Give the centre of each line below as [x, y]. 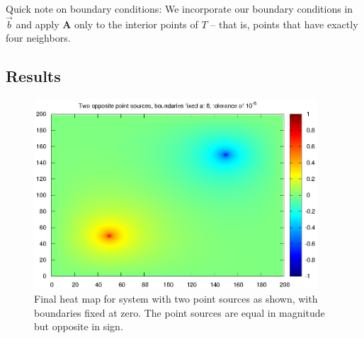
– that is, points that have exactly [284, 24]
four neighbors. [38, 38]
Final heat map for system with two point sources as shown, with [176, 299]
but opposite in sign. [79, 326]
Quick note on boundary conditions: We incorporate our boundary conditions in [180, 8]
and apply [38, 24]
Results [33, 76]
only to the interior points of [136, 24]
